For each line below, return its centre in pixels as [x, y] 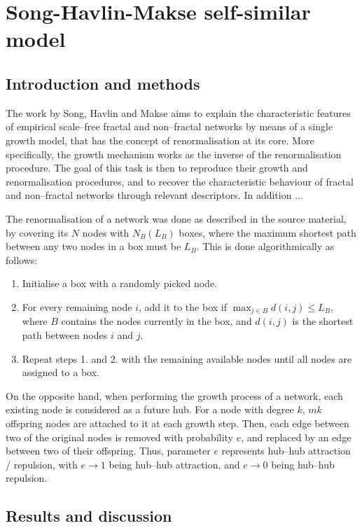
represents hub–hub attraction [286, 451]
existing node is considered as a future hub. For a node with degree [150, 409]
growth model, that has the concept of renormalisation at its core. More [160, 140]
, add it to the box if [182, 306]
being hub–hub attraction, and [174, 464]
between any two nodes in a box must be [93, 246]
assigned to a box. [61, 372]
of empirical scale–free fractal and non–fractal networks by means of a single [169, 126]
